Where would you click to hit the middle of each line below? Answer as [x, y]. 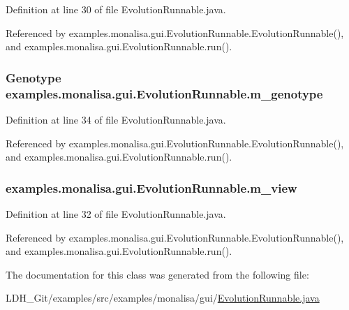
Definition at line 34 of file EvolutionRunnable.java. [116, 119]
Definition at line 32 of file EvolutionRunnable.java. [116, 213]
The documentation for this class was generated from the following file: [157, 274]
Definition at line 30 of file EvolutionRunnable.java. [116, 9]
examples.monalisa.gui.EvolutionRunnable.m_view [151, 187]
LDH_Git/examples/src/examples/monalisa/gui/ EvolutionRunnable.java [163, 298]
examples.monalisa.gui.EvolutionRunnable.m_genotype [164, 93]
